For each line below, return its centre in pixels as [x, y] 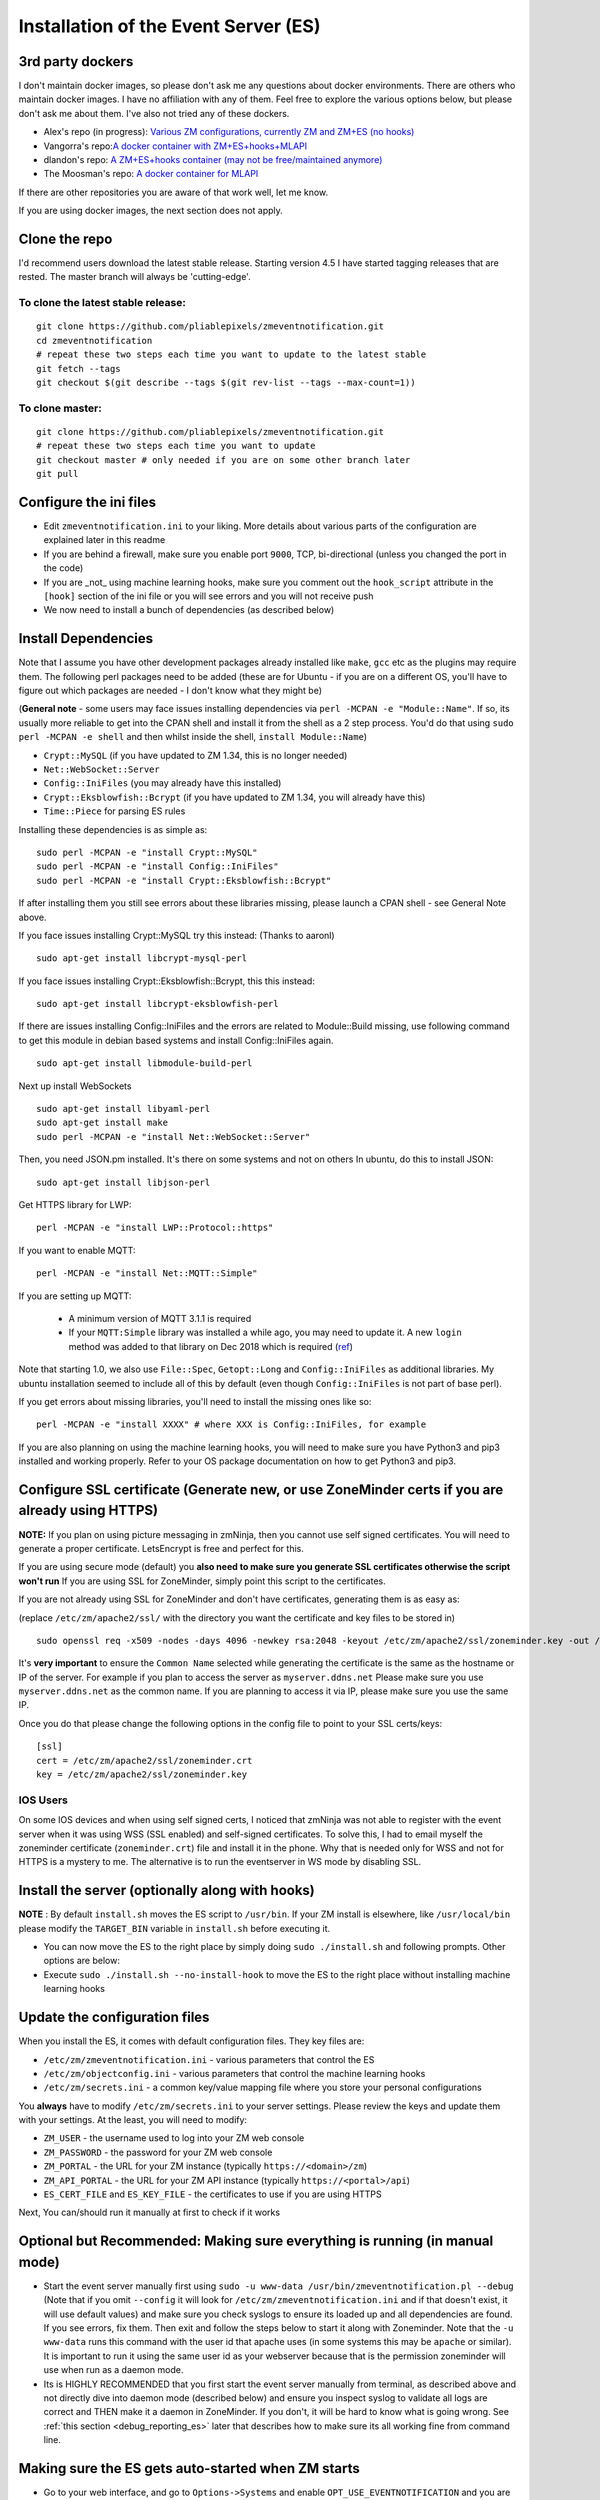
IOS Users [43, 1800]
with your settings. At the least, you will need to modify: [133, 2120]
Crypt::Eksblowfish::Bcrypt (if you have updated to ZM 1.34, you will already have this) [234, 797]
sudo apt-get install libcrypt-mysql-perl [142, 958]
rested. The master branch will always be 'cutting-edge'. [134, 277]
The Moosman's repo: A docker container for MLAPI [151, 174]
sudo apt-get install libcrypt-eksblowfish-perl [157, 1004]
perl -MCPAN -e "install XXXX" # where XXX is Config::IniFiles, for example [231, 1424]
